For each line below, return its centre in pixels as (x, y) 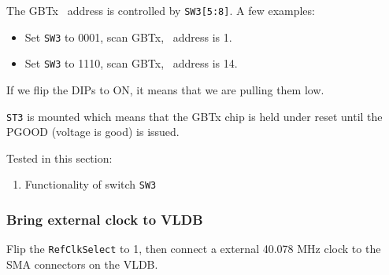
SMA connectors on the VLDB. (82, 264)
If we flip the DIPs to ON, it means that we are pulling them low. (165, 89)
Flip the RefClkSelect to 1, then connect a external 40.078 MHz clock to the (194, 249)
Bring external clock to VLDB (105, 219)
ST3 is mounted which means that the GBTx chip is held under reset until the (194, 116)
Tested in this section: (59, 158)
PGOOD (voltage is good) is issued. (93, 132)
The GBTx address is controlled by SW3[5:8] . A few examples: (161, 10)
